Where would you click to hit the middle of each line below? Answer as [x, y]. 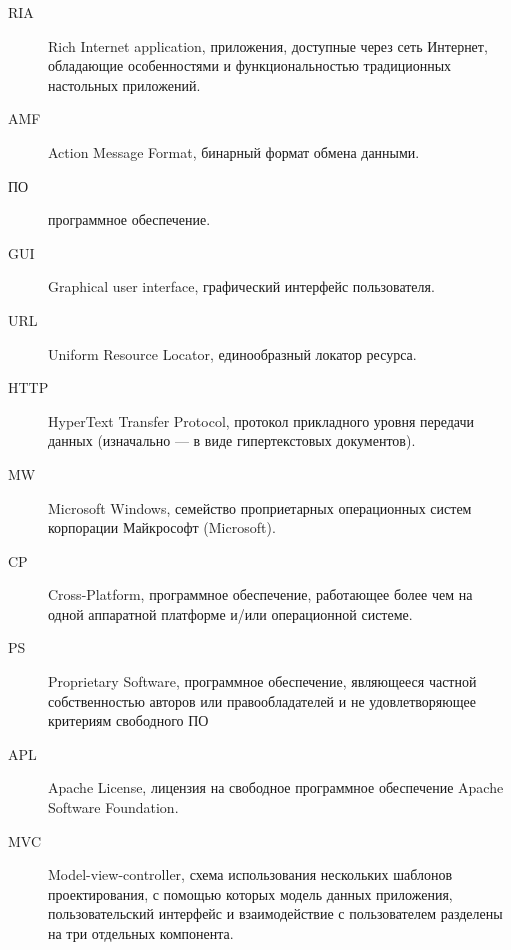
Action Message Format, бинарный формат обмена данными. [234, 151]
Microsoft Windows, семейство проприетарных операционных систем [260, 507]
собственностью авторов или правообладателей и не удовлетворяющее [262, 700]
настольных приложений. [124, 84]
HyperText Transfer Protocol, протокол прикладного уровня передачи [261, 420]
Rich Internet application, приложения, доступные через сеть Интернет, [268, 45]
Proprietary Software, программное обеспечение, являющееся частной [262, 681]
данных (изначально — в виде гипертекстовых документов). [232, 440]
